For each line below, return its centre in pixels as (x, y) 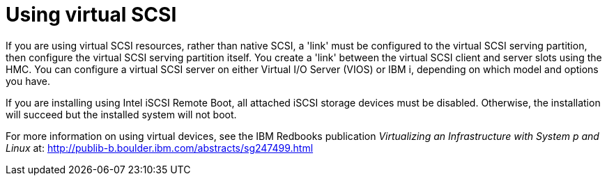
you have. (28, 81)
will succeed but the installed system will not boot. (121, 114)
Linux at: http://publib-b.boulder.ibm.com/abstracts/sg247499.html (160, 148)
